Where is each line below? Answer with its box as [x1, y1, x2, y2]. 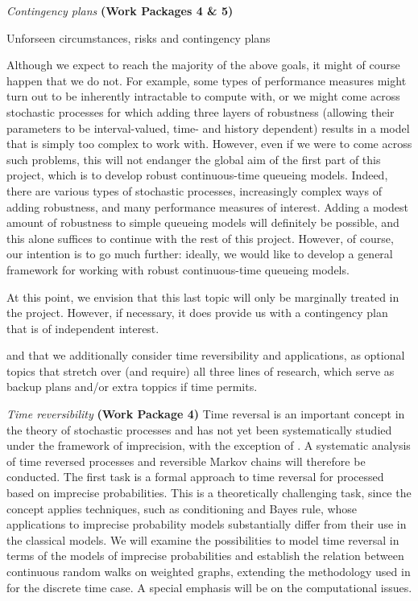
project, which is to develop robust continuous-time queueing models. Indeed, [6, 167, 388, 183]
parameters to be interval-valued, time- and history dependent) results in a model [6, 119, 410, 136]
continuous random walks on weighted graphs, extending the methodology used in [6, 563, 411, 579]
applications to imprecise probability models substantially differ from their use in [6, 516, 407, 533]
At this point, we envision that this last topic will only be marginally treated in [6, 288, 399, 305]
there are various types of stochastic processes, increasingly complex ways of [6, 182, 382, 199]
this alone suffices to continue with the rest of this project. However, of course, [6, 229, 394, 246]
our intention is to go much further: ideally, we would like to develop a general [6, 245, 393, 262]
